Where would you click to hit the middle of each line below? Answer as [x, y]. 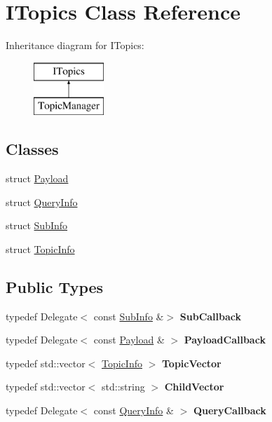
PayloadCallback [225, 340]
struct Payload [37, 178]
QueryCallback [230, 410]
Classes [32, 149]
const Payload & [129, 340]
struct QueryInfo [42, 202]
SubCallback [211, 316]
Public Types [55, 286]
